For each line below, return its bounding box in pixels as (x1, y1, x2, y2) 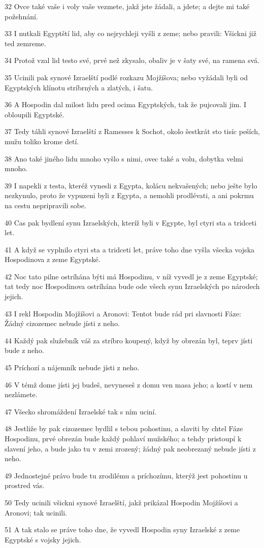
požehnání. (5, 11, 38, 21)
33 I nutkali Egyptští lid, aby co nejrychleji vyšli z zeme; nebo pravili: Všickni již (5, 28, 256, 39)
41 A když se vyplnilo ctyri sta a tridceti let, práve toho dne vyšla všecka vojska (5, 244, 255, 254)
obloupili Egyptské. (5, 109, 64, 119)
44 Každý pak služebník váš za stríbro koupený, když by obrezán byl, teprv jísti (5, 335, 253, 345)
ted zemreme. (5, 38, 46, 48)
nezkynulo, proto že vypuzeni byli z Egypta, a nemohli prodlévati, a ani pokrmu (5, 190, 254, 201)
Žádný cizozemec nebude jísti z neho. (5, 318, 120, 329)
